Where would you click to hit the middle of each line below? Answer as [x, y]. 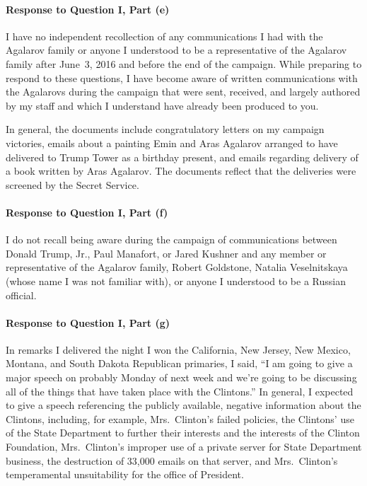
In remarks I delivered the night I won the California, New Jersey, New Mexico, [178, 349]
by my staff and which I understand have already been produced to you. [162, 105]
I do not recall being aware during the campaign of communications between [171, 239]
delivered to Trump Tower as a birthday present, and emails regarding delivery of [182, 157]
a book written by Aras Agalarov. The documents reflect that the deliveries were [181, 171]
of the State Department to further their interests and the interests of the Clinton [183, 433]
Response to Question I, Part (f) [87, 212]
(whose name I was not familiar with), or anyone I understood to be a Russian [176, 280]
